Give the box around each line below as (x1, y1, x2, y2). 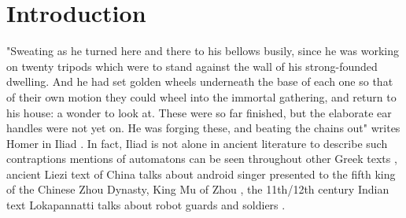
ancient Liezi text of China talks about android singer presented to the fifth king (6, 165, 396, 182)
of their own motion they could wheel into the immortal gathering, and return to (6, 88, 397, 105)
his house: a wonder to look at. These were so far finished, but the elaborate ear (6, 104, 392, 120)
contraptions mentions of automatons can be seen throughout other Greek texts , (6, 150, 397, 167)
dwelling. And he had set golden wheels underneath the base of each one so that (6, 73, 393, 90)
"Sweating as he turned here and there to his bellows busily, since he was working (6, 42, 399, 59)
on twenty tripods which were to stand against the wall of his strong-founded (6, 57, 378, 74)
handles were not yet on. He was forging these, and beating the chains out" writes (6, 120, 400, 136)
